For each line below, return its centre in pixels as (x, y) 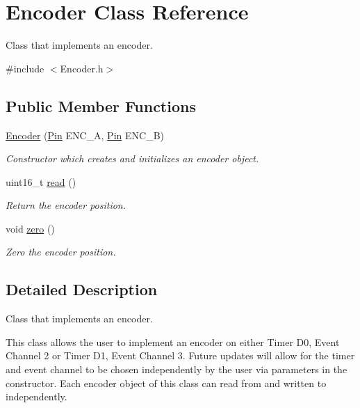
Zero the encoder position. (61, 252)
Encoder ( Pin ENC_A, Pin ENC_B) (85, 135)
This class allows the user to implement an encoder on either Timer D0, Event (173, 342)
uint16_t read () (41, 181)
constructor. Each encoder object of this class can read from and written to (166, 383)
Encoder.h (82, 68)
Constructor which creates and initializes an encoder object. (132, 158)
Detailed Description (82, 289)
